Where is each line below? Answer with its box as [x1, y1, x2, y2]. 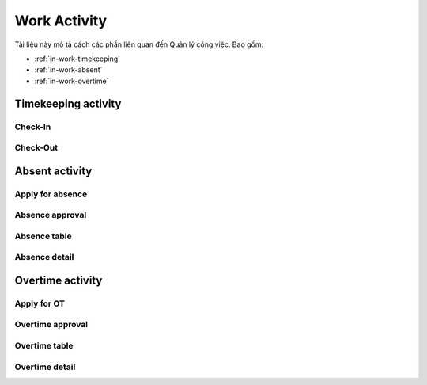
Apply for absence [14, 189, 88, 200]
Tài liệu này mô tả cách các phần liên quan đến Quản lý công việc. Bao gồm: [14, 40, 264, 49]
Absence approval [14, 210, 87, 221]
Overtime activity [14, 273, 103, 287]
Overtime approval [14, 319, 89, 330]
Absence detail [14, 252, 74, 263]
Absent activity [14, 164, 93, 177]
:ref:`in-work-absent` [34, 65, 103, 74]
